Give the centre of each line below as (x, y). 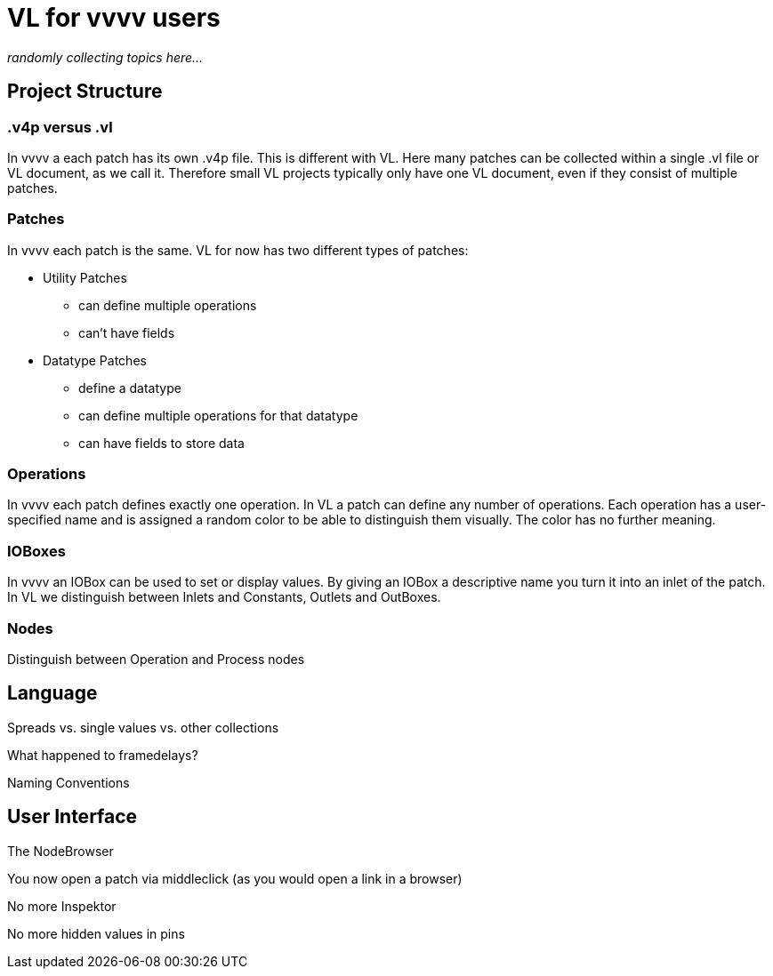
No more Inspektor (62, 906)
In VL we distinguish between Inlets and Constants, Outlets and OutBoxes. (224, 597)
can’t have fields (127, 332)
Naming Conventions (68, 782)
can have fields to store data (161, 443)
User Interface (72, 817)
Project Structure (85, 92)
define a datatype (130, 388)
